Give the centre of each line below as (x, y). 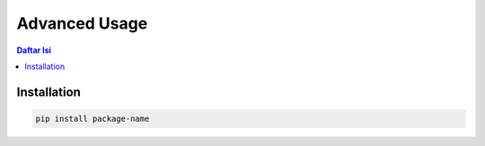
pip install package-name (93, 118)
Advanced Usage (82, 23)
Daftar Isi (34, 50)
